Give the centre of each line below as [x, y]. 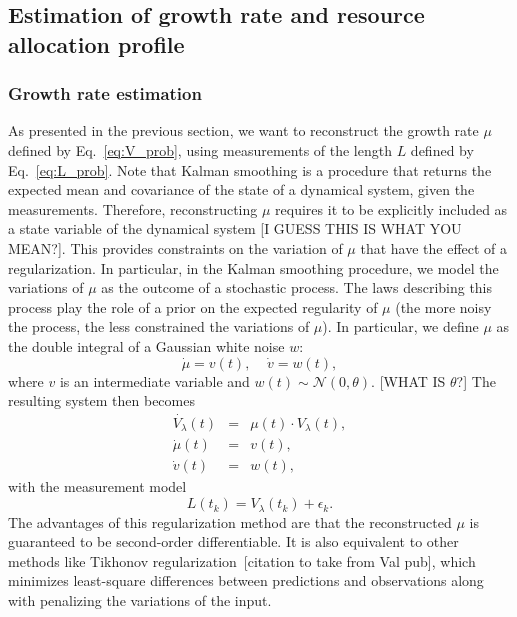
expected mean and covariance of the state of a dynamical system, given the [241, 189]
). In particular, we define [400, 326]
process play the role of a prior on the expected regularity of [193, 306]
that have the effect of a [434, 247]
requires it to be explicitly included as [391, 208]
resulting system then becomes [101, 400]
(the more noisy [443, 306]
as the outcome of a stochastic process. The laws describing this [297, 287]
